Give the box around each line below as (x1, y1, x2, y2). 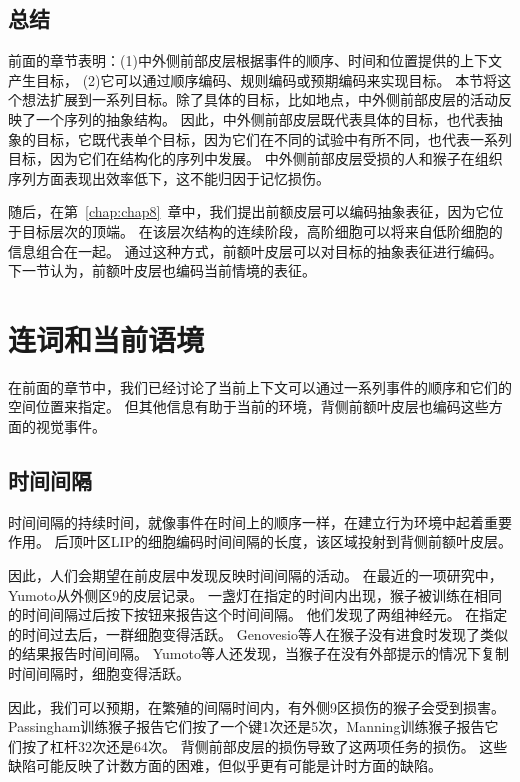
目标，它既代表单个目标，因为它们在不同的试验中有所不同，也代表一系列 (35, 128, 512, 149)
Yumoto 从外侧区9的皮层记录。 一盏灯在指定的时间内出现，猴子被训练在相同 (8, 584, 502, 605)
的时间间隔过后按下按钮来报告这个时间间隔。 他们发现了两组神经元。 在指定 (8, 604, 508, 625)
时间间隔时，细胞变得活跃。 (8, 663, 190, 683)
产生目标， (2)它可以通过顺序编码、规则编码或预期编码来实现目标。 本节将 (8, 69, 498, 90)
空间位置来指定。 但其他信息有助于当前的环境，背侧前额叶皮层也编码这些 (8, 396, 489, 417)
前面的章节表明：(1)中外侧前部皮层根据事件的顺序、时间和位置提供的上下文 (8, 50, 502, 71)
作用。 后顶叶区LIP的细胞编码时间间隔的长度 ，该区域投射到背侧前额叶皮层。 (8, 531, 512, 552)
